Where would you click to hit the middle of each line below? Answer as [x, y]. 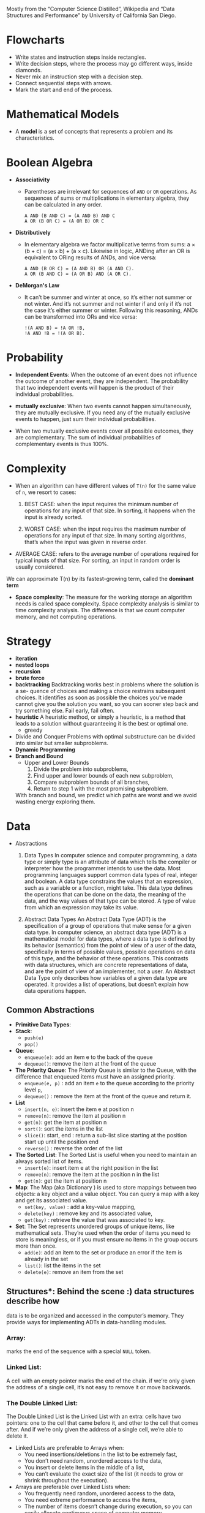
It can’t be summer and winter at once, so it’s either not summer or [108, 297]
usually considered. [40, 567]
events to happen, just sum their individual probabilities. [85, 419]
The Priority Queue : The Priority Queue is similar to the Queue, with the [106, 1070]
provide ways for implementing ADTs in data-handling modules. [87, 1322]
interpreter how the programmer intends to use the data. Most [102, 868]
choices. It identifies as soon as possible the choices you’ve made [99, 697]
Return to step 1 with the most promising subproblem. [101, 788]
